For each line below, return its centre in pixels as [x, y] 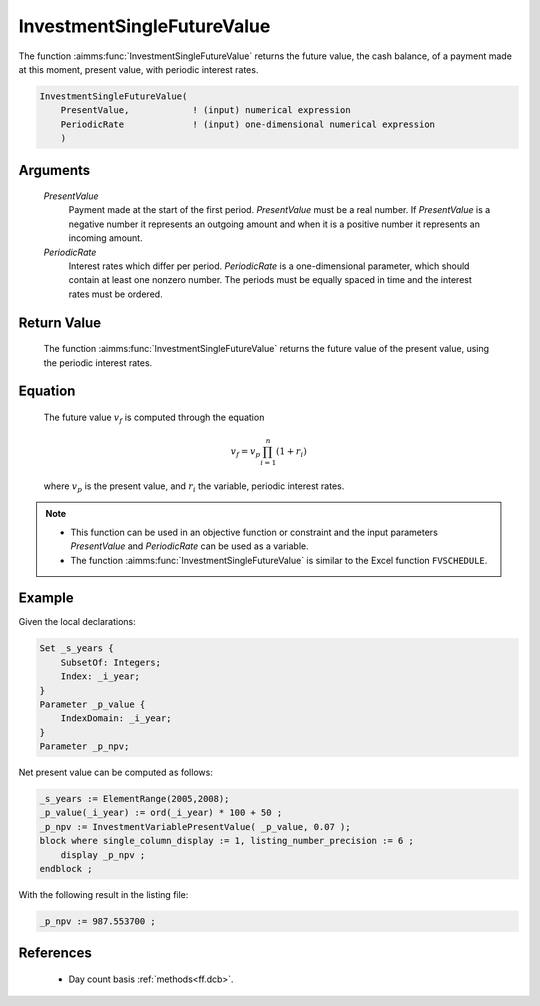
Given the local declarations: [77, 622]
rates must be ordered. [116, 294]
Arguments [54, 170]
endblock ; [66, 869]
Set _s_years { [76, 648]
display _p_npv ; [103, 854]
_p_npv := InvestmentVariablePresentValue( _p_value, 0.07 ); [195, 826]
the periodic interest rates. [98, 362]
